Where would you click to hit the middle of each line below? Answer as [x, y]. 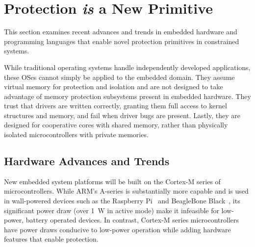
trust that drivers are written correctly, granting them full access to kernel [115, 106]
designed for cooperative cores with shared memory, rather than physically [116, 125]
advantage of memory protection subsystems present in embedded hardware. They [127, 96]
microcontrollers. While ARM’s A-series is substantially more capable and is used [126, 191]
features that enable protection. [51, 239]
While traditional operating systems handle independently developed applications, [127, 67]
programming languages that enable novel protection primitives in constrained [122, 41]
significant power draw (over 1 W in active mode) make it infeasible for [112, 210]
